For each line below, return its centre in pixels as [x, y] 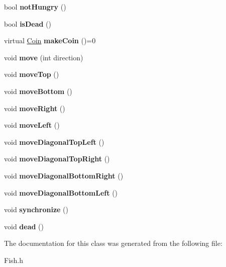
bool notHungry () [35, 7]
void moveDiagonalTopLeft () [54, 142]
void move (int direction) [44, 57]
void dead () [24, 226]
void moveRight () [35, 108]
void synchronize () [36, 209]
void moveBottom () [38, 91]
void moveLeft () [32, 125]
